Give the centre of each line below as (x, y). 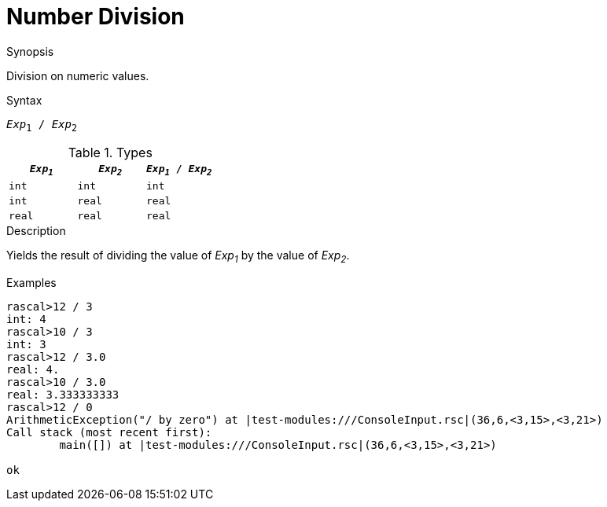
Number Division (96, 17)
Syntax (24, 100)
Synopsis (30, 51)
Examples (31, 282)
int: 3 (26, 344)
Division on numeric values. (78, 75)
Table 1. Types (110, 152)
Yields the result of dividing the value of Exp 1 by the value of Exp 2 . (178, 257)
